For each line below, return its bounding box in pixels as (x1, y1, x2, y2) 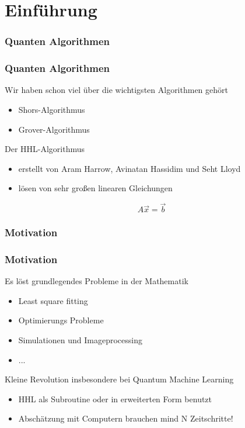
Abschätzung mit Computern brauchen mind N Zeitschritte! (18, 412, 233, 424)
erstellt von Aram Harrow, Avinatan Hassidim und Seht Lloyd (18, 162, 241, 174)
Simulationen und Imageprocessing (18, 334, 142, 346)
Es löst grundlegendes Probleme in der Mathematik (5, 275, 188, 287)
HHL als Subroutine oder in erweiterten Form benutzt (18, 392, 212, 405)
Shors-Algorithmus (18, 103, 85, 116)
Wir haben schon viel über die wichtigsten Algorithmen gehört (5, 84, 228, 96)
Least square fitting (18, 294, 88, 306)
